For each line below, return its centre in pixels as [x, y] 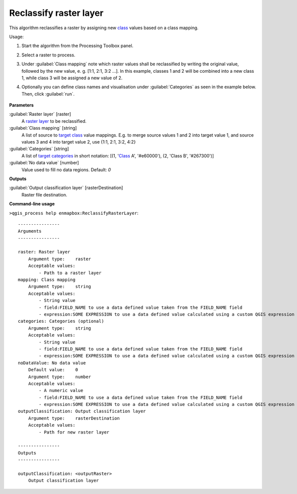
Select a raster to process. [49, 55]
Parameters [22, 105]
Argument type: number [60, 377]
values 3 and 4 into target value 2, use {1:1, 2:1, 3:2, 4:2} [79, 142]
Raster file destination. [44, 195]
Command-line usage [32, 204]
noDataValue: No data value [52, 363]
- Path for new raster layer [74, 432]
